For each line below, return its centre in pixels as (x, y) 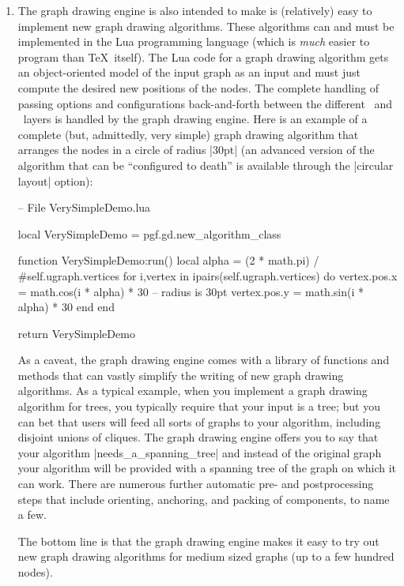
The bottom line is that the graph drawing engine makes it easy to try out (198, 541)
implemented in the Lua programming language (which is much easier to (194, 41)
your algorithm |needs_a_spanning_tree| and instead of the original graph (200, 452)
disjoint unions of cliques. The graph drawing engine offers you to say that (198, 437)
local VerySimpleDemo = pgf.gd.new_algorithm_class (149, 233)
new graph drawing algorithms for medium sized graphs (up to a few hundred (206, 556)
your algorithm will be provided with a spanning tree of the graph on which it (207, 468)
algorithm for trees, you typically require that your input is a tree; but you (199, 406)
